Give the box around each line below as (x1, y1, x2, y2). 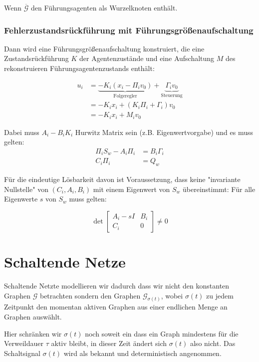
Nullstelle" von (4, 183, 48, 194)
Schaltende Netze (4, 251, 126, 272)
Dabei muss (4, 126, 39, 137)
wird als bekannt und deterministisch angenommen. (63, 347, 222, 358)
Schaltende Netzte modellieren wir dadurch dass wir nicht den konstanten (4, 280, 230, 290)
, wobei (161, 290, 183, 300)
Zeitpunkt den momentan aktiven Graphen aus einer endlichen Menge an (4, 301, 228, 312)
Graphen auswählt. (4, 311, 62, 322)
